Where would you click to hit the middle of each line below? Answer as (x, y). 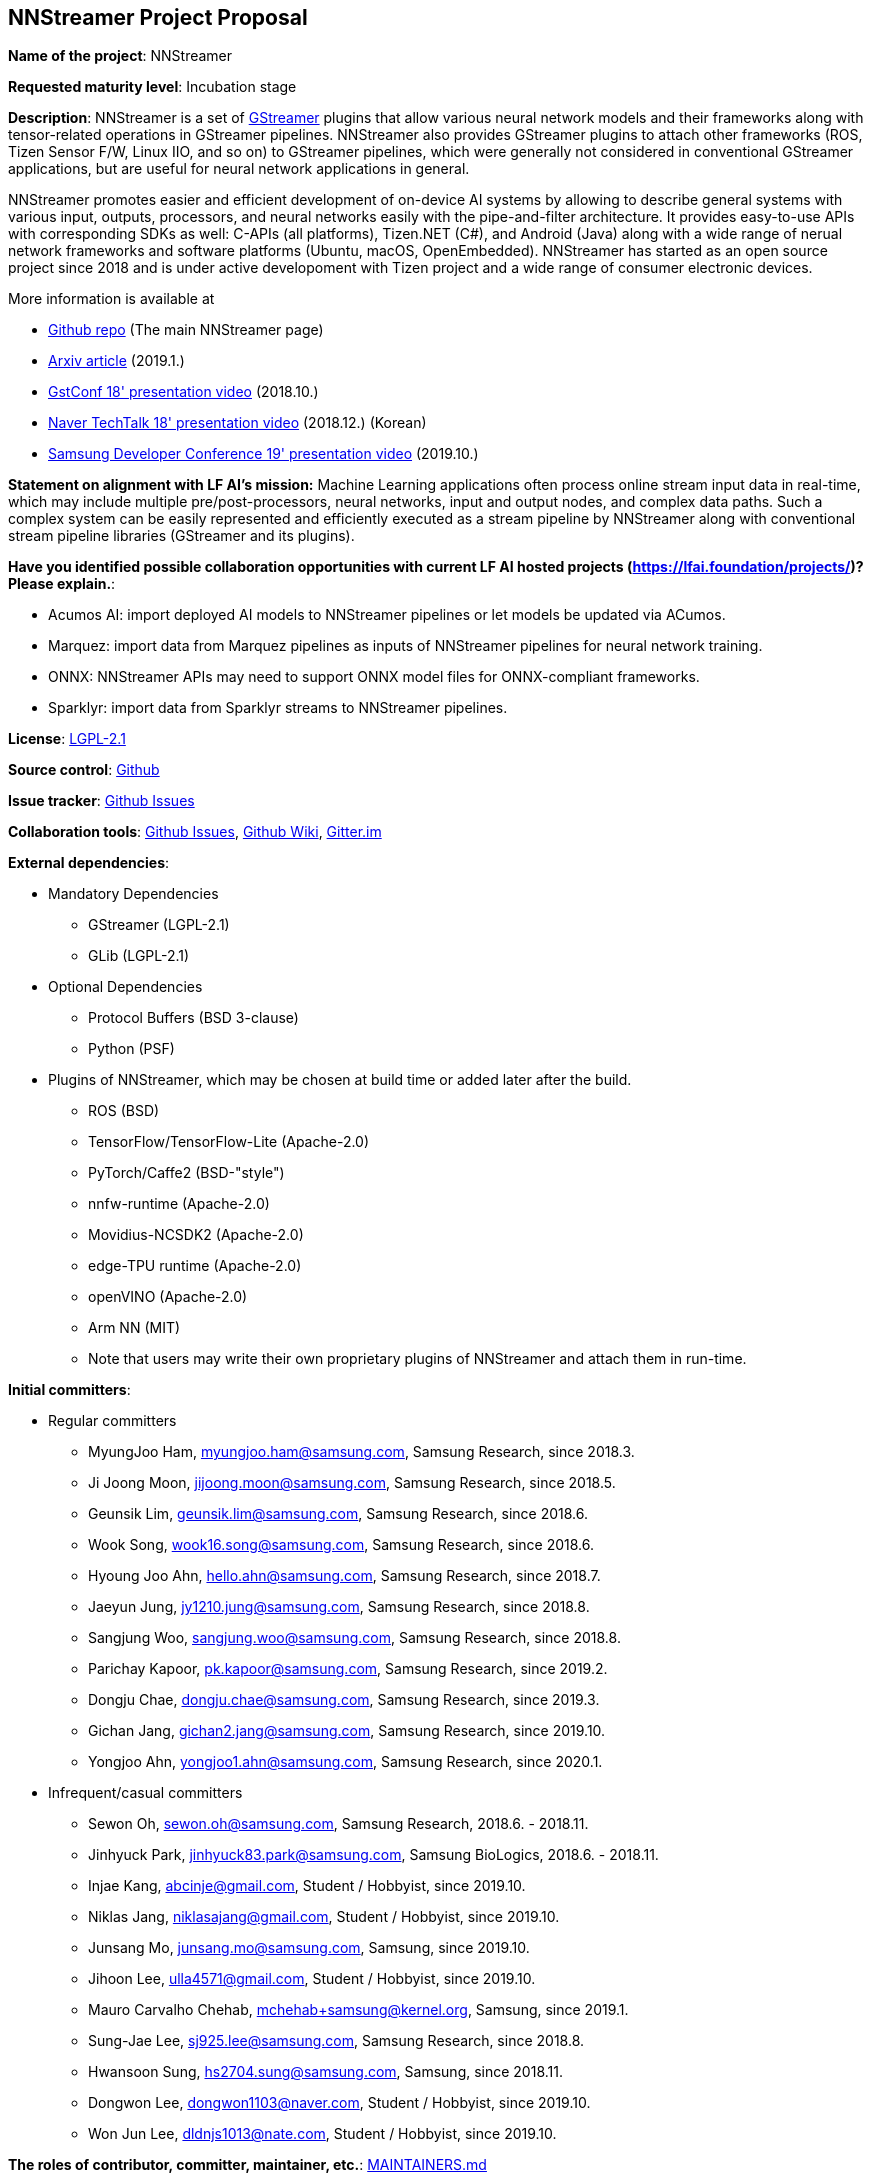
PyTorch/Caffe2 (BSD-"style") (186, 1173)
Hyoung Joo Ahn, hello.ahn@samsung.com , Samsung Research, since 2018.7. (344, 1576)
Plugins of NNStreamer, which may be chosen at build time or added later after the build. (340, 1080)
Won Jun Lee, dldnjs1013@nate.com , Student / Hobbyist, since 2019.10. (322, 2134)
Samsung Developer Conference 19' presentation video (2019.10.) (263, 454)
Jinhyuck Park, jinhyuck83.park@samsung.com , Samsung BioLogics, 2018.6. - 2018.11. (373, 1855)
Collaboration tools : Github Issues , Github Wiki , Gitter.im (195, 832)
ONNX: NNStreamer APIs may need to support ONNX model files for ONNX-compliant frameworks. (374, 677)
